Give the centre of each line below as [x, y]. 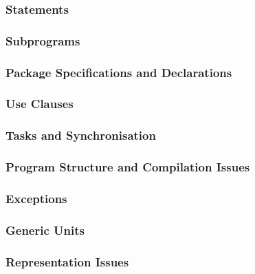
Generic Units [45, 230]
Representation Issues [67, 261]
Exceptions [36, 198]
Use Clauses [40, 104]
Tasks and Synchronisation [81, 135]
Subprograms [43, 40]
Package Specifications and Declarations [119, 72]
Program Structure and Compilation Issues [128, 167]
